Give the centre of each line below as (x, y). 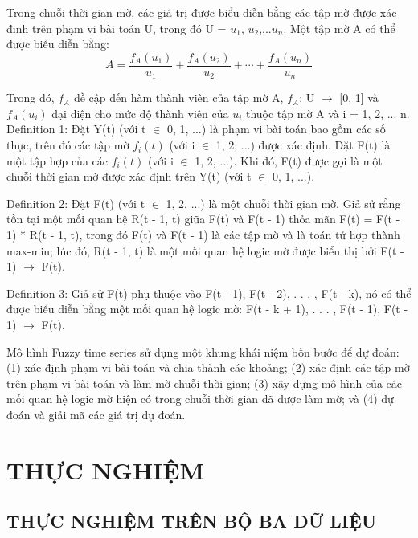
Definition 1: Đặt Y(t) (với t (76, 129)
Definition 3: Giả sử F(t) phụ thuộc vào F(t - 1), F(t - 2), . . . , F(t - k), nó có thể (209, 293)
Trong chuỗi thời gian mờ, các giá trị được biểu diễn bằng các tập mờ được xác (202, 12)
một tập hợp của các (57, 160)
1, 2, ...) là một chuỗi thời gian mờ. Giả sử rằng (283, 203)
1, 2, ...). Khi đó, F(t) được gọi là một (289, 160)
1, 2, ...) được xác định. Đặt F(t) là (303, 145)
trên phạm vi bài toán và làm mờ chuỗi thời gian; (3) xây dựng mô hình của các (204, 383)
